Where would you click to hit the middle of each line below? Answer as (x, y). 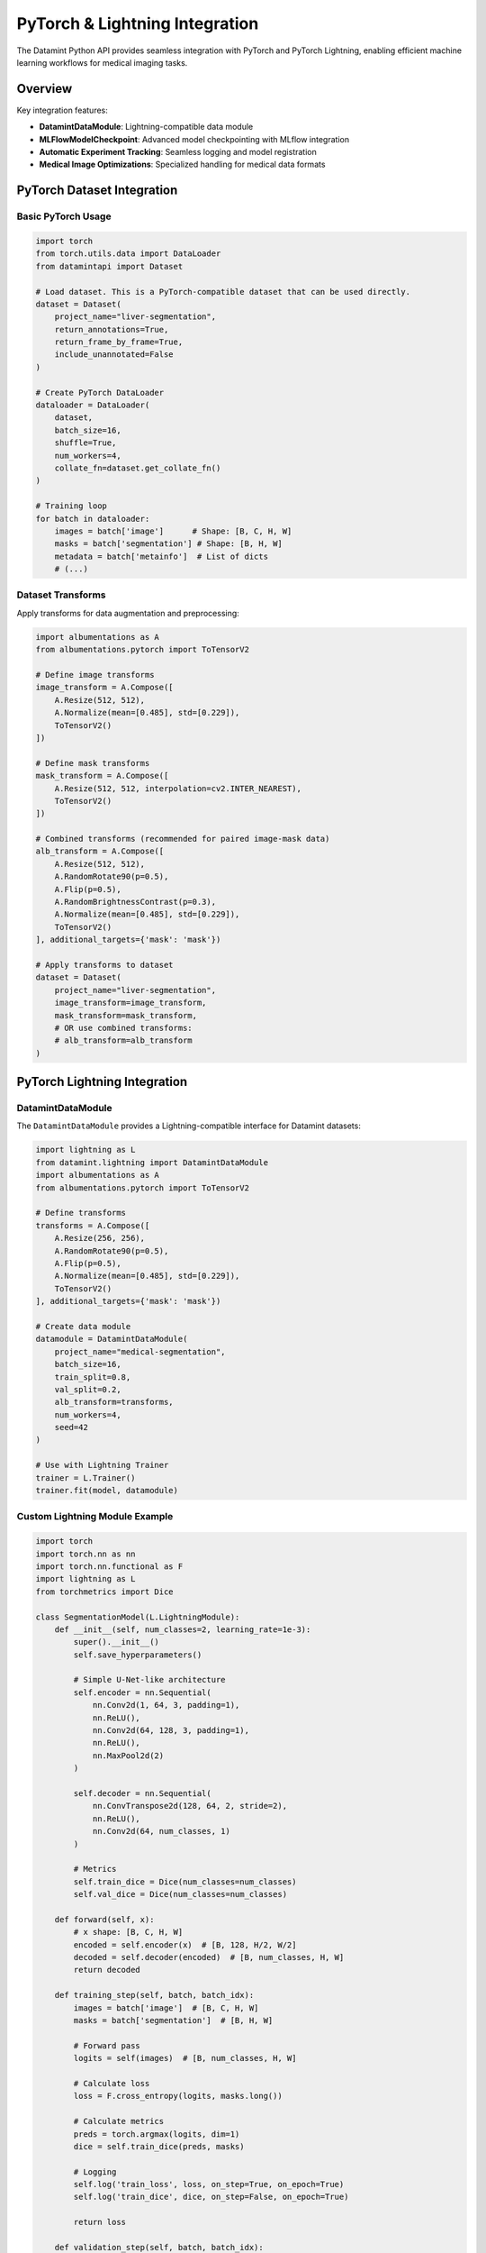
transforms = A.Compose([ (93, 1225)
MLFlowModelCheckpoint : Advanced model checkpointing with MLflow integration (194, 139)
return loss (99, 2222)
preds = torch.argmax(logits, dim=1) (157, 2134)
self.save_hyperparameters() (138, 1655)
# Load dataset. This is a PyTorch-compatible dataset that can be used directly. (223, 292)
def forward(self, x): (104, 1919)
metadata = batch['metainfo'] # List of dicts (162, 556)
